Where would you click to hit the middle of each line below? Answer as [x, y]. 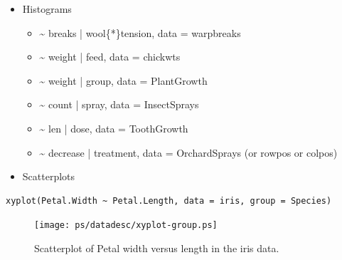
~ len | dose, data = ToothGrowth [114, 128]
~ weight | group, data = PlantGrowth [123, 80]
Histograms [47, 9]
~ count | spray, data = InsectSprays [119, 104]
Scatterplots [49, 176]
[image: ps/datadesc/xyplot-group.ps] [126, 225]
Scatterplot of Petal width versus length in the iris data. [157, 248]
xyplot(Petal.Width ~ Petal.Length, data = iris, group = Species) [169, 201]
